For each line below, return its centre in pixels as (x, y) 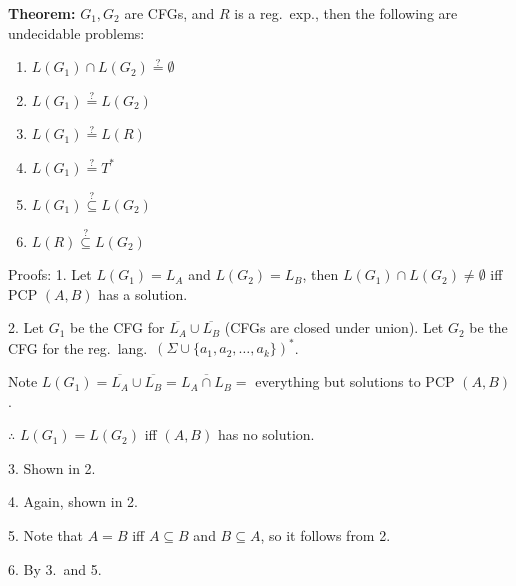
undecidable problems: (76, 32)
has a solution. (143, 293)
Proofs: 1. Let (50, 274)
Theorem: (42, 13)
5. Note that (46, 535)
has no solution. (266, 434)
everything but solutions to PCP (355, 381)
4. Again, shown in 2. (73, 501)
